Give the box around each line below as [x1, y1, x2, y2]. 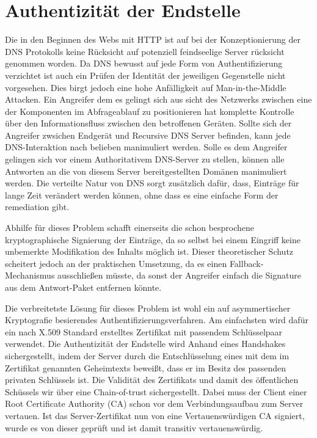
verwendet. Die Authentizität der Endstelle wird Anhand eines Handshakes [5, 337, 286, 350]
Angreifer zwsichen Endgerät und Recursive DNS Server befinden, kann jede [5, 128, 291, 141]
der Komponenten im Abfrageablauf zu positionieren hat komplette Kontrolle [5, 104, 294, 117]
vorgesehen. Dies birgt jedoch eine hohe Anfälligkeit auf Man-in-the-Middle [5, 81, 286, 93]
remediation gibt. [5, 200, 70, 213]
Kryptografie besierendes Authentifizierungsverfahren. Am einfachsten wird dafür [5, 313, 308, 326]
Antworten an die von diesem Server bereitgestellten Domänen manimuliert [5, 164, 287, 177]
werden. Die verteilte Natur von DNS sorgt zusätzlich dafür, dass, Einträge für [5, 177, 299, 189]
